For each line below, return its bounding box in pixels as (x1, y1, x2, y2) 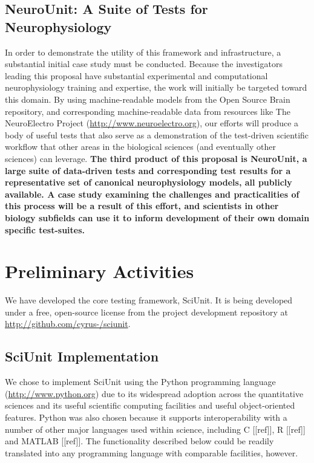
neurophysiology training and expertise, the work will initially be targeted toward (5, 81, 307, 94)
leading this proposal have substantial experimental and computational (5, 69, 268, 82)
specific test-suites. (5, 223, 85, 236)
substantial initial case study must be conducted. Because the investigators (5, 57, 283, 70)
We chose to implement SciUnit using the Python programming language (5, 375, 276, 388)
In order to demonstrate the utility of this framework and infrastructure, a (5, 45, 281, 58)
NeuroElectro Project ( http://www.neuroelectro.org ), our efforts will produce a (5, 117, 299, 129)
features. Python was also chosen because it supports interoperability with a (5, 410, 287, 423)
